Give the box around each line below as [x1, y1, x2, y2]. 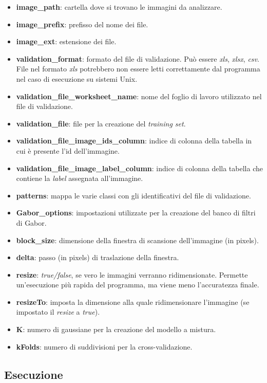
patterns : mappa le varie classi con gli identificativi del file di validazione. [16, 190, 251, 200]
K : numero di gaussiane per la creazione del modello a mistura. [16, 324, 216, 335]
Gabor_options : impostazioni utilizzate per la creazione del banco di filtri [16, 207, 256, 218]
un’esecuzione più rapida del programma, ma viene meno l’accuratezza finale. [16, 279, 259, 290]
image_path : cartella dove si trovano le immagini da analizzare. [16, 2, 222, 12]
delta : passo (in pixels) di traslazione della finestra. [16, 252, 179, 263]
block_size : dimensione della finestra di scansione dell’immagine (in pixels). [16, 234, 259, 245]
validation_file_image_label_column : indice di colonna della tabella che [16, 162, 263, 173]
